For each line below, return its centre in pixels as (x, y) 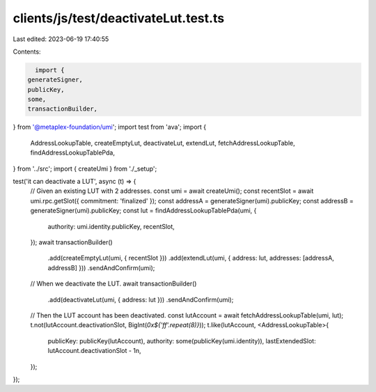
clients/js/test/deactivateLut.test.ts (119, 18)
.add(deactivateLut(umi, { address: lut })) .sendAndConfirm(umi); (141, 299)
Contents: (27, 52)
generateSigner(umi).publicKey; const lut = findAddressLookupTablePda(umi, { (143, 211)
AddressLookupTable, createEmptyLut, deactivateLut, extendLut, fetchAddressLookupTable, (163, 143)
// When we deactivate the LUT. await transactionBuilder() (113, 284)
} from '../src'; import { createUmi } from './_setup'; (85, 168)
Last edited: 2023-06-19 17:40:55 (61, 39)
